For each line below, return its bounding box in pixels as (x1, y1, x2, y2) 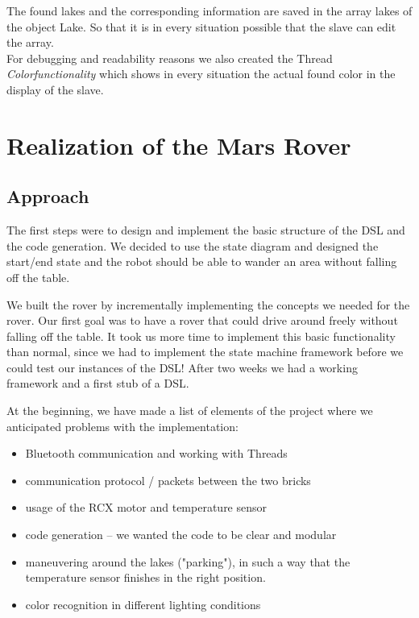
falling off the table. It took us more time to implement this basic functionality (6, 327, 396, 344)
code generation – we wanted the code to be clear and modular (25, 526, 337, 543)
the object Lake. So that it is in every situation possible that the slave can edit (6, 18, 396, 35)
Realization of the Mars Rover (6, 128, 351, 161)
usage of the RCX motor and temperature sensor (25, 499, 268, 516)
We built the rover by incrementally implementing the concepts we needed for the (6, 296, 410, 313)
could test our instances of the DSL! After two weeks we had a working (6, 359, 358, 375)
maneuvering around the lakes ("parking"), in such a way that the (25, 553, 351, 570)
